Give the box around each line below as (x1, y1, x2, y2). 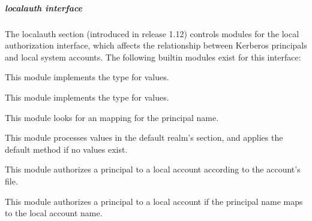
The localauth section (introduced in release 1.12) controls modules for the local (5, 27, 299, 40)
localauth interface (5, 1, 82, 14)
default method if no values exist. (5, 143, 128, 155)
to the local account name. (5, 207, 103, 219)
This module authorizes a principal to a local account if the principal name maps (5, 195, 303, 207)
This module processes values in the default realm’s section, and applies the (5, 131, 283, 144)
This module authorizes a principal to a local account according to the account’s (5, 163, 301, 175)
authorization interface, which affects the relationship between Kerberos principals (5, 39, 307, 52)
